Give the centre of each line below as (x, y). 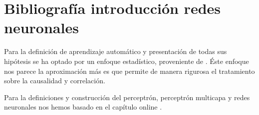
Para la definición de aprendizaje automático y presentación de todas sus (116, 51)
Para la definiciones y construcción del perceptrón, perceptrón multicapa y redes (127, 97)
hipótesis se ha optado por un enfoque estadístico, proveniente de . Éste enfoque (127, 61)
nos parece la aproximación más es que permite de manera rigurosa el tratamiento (129, 71)
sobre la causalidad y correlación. (55, 81)
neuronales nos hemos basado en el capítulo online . (83, 107)
